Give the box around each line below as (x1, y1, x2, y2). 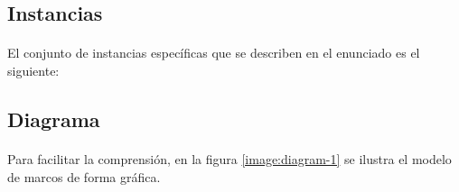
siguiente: (7, 60, 60, 79)
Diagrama (7, 105, 100, 133)
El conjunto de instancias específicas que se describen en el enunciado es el (7, 43, 420, 62)
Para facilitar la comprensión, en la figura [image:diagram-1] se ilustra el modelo (7, 149, 452, 168)
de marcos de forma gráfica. (7, 167, 161, 186)
